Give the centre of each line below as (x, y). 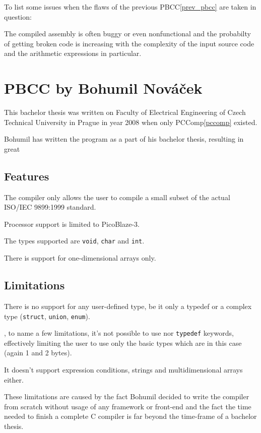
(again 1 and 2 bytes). (38, 353)
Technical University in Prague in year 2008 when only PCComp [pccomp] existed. (131, 122)
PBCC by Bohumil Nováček (103, 88)
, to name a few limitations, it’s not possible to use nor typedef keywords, (119, 333)
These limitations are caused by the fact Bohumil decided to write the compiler (127, 396)
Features (27, 176)
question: (18, 16)
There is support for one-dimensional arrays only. (80, 258)
